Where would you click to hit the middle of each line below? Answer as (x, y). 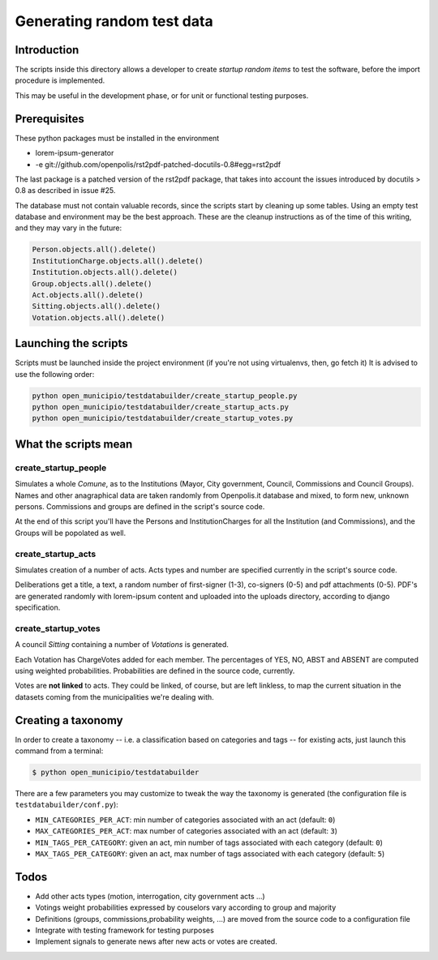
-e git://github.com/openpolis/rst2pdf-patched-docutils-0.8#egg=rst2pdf (158, 164)
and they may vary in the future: (68, 228)
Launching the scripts (71, 343)
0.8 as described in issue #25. (65, 191)
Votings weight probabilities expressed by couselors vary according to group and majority (186, 907)
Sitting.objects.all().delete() (97, 306)
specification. (38, 607)
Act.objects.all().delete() (88, 295)
